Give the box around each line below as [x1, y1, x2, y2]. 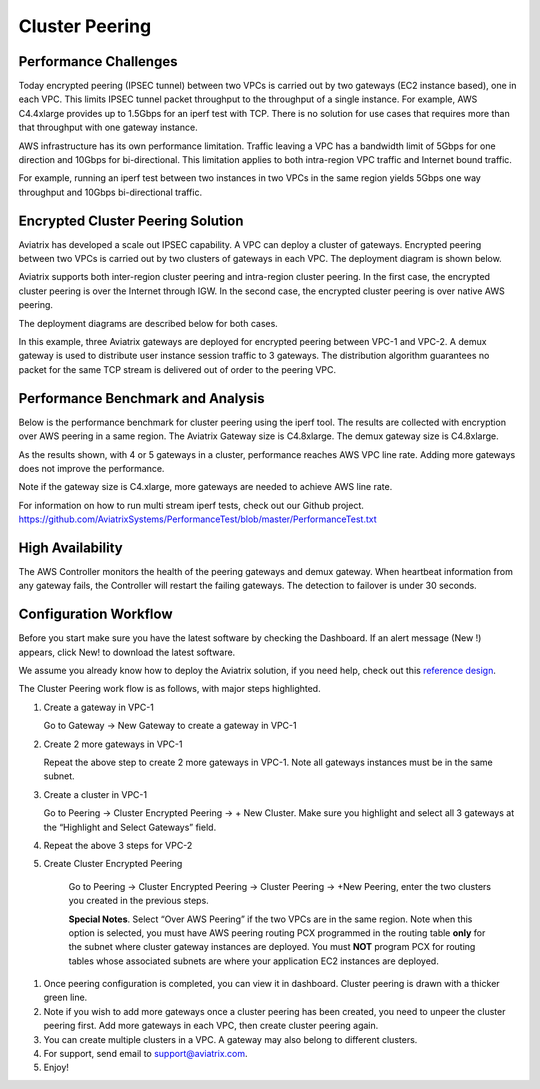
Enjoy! [43, 1061, 70, 1074]
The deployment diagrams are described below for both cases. [18, 317, 279, 329]
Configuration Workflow [18, 606, 173, 623]
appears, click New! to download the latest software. [18, 646, 236, 658]
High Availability [18, 539, 124, 556]
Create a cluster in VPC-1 [43, 788, 148, 800]
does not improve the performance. [18, 462, 165, 474]
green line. [43, 991, 88, 1004]
